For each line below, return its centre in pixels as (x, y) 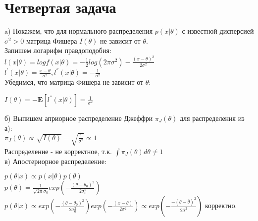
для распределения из (212, 118)
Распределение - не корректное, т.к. (58, 151)
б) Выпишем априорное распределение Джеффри (79, 118)
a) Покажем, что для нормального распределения (79, 31)
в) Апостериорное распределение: (55, 161)
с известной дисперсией (218, 31)
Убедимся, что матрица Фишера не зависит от (74, 82)
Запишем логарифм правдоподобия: (58, 50)
